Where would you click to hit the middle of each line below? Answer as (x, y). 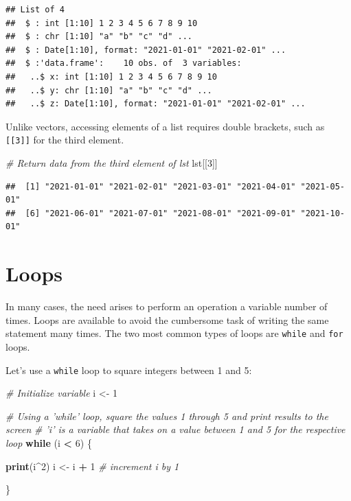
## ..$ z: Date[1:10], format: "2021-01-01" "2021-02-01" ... (156, 104)
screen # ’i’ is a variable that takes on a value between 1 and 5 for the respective (175, 429)
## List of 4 (35, 10)
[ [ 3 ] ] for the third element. (65, 140)
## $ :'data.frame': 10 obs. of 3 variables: (124, 63)
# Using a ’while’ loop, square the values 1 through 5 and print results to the (167, 416)
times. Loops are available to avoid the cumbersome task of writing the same (167, 319)
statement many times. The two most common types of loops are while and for (174, 333)
